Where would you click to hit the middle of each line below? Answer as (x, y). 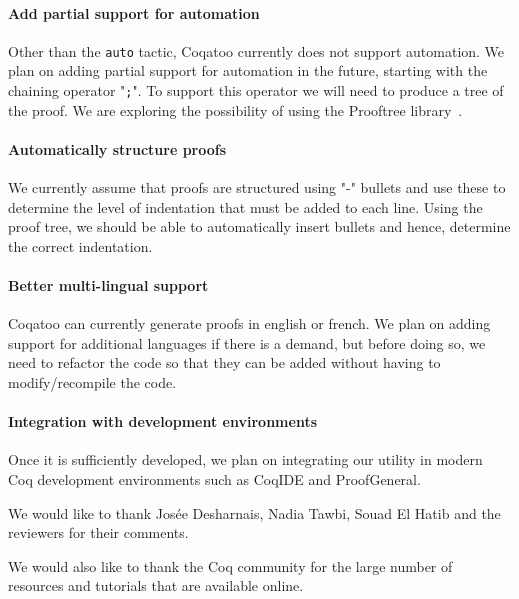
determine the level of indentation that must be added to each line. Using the (245, 206)
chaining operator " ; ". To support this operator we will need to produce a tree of (256, 90)
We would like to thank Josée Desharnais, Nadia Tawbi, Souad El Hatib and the (254, 512)
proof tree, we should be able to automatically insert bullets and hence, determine (259, 226)
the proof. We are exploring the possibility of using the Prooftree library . (235, 109)
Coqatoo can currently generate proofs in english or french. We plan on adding (249, 323)
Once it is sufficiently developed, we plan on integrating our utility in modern (245, 459)
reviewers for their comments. (98, 532)
